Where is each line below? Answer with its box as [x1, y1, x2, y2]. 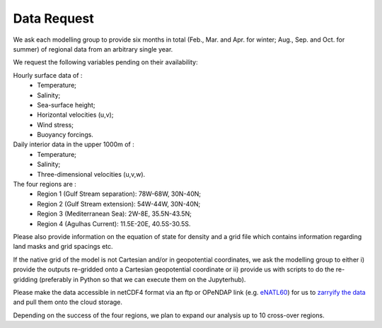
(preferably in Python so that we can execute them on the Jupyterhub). [39, 275, 246, 283]
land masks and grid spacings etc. [13, 242, 113, 251]
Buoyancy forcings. [37, 131, 93, 139]
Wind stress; [37, 120, 74, 129]
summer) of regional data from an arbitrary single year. [13, 45, 173, 53]
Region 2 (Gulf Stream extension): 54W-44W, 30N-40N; [37, 199, 201, 208]
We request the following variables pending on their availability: [13, 58, 198, 66]
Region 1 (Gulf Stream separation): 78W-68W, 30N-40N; [37, 189, 202, 198]
